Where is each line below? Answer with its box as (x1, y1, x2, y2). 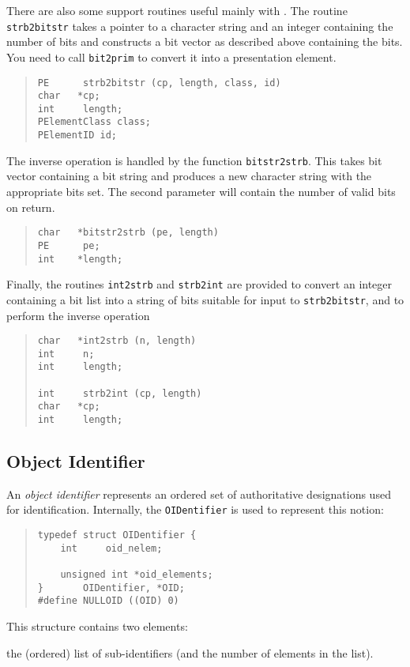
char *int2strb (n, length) (37, 335, 197, 347)
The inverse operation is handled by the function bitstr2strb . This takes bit (6, 152, 382, 168)
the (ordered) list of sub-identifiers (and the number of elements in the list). (6, 644, 374, 661)
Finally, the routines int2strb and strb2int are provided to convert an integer (6, 276, 393, 292)
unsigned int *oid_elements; (60, 569, 213, 581)
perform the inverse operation (6, 307, 150, 323)
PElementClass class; (37, 116, 151, 128)
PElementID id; (37, 130, 118, 141)
